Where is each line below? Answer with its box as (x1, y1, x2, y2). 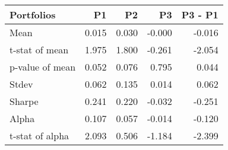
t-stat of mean (9, 43, 69, 56)
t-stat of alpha (9, 129, 69, 142)
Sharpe (9, 94, 39, 108)
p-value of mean (9, 60, 76, 74)
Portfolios (9, 8, 56, 21)
